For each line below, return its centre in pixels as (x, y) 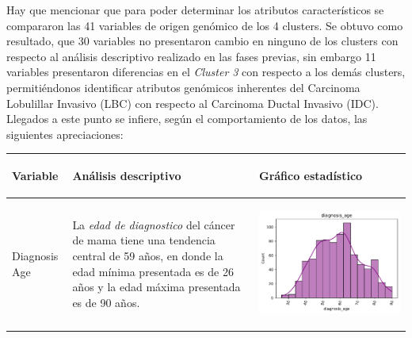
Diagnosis (35, 256)
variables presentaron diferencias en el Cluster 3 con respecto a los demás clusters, (206, 72)
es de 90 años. (106, 302)
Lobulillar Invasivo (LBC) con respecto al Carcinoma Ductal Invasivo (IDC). (193, 103)
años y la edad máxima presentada (156, 287)
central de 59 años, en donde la (148, 256)
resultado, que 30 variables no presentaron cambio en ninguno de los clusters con (202, 41)
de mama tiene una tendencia (144, 240)
